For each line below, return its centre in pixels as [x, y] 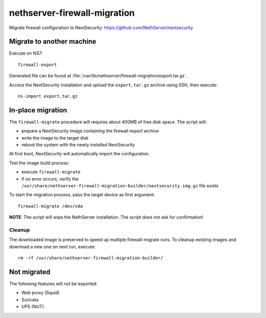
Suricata [30, 300]
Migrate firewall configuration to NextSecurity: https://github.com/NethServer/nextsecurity [101, 28]
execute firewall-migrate [51, 172]
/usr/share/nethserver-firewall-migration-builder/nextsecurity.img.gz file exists [120, 186]
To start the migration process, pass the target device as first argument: [82, 195]
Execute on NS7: [26, 53]
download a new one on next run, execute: [52, 247]
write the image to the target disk [55, 138]
